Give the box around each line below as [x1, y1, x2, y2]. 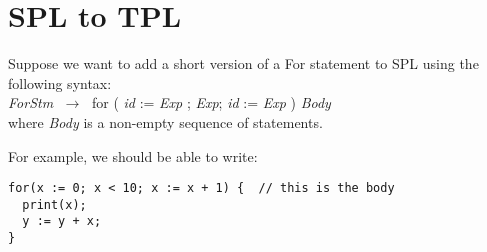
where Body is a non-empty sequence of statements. [8, 111, 323, 132]
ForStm [8, 92, 54, 113]
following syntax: [8, 72, 112, 93]
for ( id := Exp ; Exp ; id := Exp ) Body [91, 92, 331, 113]
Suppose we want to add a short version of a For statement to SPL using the [8, 53, 479, 74]
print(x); [22, 197, 87, 212]
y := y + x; [22, 214, 102, 229]
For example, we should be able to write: [8, 145, 258, 166]
